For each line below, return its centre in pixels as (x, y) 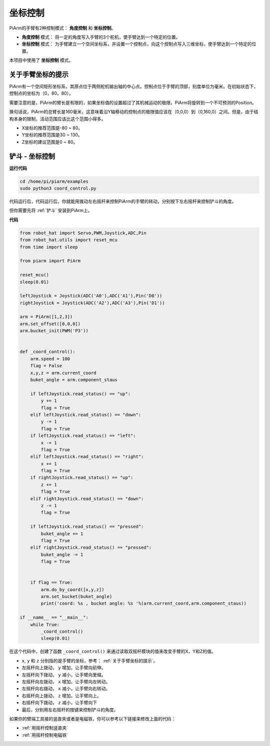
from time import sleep (49, 247)
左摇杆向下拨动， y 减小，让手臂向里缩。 (64, 675)
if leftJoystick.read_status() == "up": (80, 394)
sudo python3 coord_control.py (58, 188)
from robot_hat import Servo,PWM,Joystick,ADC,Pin (83, 233)
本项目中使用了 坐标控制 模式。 (41, 60)
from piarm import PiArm (50, 261)
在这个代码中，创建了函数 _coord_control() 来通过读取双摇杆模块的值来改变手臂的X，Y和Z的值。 (112, 652)
